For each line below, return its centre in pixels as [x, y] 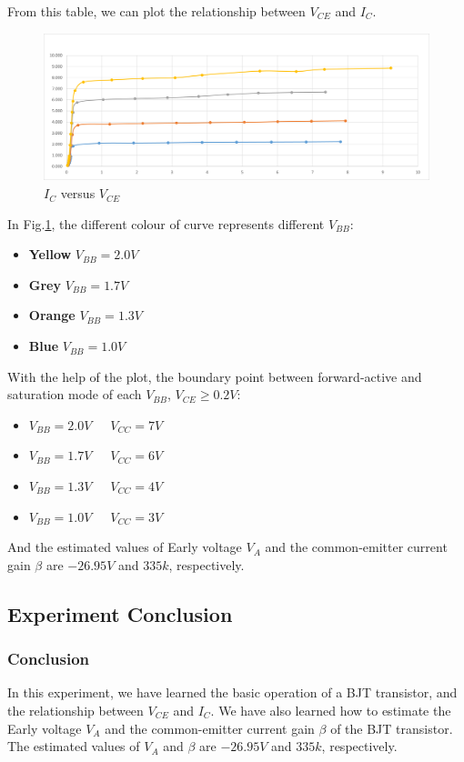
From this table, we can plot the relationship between [156, 11]
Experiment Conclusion [120, 613]
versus [78, 193]
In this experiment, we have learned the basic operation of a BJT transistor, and [232, 692]
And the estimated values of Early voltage [125, 547]
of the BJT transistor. [392, 728]
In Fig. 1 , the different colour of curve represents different [166, 223]
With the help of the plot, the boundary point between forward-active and [215, 376]
